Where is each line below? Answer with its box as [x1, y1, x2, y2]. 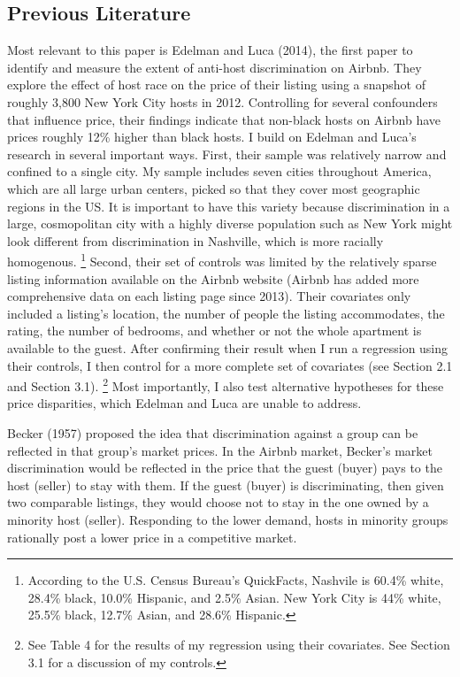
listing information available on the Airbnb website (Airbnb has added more [7, 269, 419, 288]
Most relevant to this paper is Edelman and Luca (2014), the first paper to [7, 41, 413, 59]
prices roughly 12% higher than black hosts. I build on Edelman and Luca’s [7, 127, 417, 146]
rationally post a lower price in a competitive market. [7, 527, 297, 546]
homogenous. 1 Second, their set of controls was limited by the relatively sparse [7, 250, 437, 270]
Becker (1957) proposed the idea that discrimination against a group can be [7, 423, 418, 442]
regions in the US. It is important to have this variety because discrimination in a [7, 196, 450, 215]
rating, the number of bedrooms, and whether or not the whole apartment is [7, 321, 422, 340]
